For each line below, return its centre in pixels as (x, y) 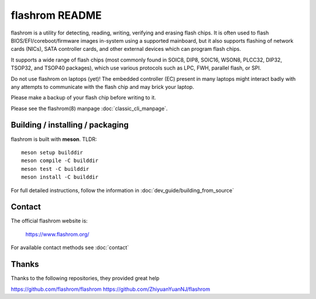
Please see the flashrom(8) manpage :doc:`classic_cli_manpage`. (89, 108)
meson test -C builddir (55, 169)
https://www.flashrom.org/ (57, 234)
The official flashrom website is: (49, 221)
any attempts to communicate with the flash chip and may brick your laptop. (102, 87)
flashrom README (56, 15)
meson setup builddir (52, 152)
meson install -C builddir (60, 177)
